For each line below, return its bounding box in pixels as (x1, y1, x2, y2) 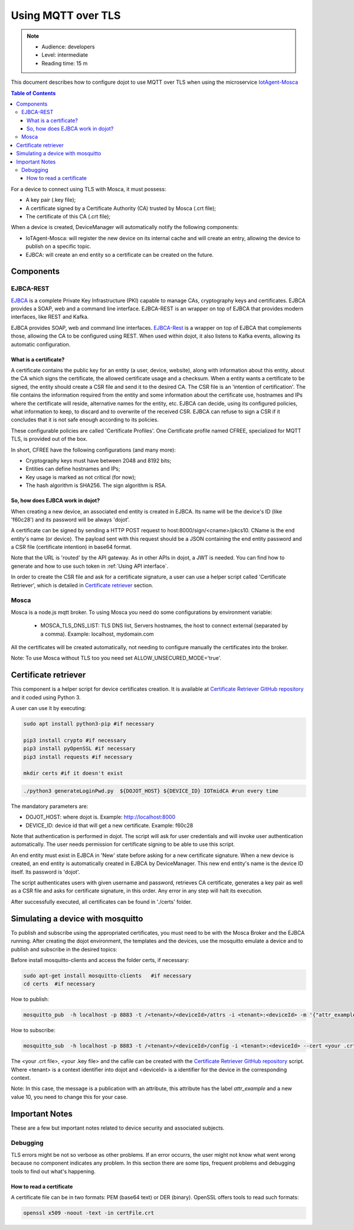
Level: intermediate (41, 51, 88, 58)
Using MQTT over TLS (11, 9, 121, 22)
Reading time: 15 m (41, 60, 88, 67)
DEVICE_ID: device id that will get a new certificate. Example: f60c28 (25, 822, 194, 829)
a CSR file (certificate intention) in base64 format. (11, 544, 132, 551)
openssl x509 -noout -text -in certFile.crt (23, 1209, 155, 1216)
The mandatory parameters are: (11, 803, 88, 810)
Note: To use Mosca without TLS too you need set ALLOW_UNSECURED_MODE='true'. (11, 655, 222, 662)
